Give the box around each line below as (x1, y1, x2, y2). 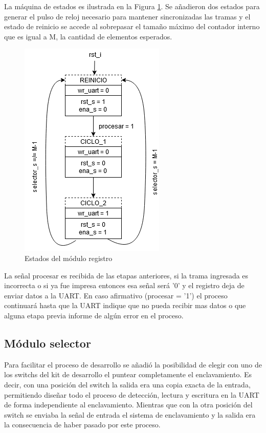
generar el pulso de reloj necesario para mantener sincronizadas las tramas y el (4, 11, 251, 21)
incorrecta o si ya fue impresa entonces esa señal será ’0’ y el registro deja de (4, 280, 245, 291)
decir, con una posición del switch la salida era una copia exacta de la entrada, (4, 379, 251, 389)
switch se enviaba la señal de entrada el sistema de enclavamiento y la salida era (4, 409, 256, 420)
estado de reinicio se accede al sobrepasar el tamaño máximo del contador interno (4, 21, 260, 32)
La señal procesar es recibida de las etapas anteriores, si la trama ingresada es (4, 270, 249, 280)
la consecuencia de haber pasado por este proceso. (4, 419, 161, 430)
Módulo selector (4, 335, 91, 351)
